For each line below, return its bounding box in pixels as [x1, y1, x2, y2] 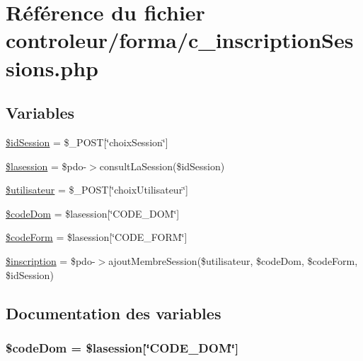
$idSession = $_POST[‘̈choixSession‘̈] [6, 134, 168, 149]
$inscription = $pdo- [6, 253, 96, 268]
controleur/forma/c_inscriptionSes [6, 25, 354, 54]
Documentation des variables [6, 302, 221, 324]
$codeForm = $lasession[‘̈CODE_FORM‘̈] [6, 230, 188, 244]
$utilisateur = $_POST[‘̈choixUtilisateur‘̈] [6, 182, 188, 197]
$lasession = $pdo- [6, 158, 87, 173]
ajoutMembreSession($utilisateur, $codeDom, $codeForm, [108, 253, 358, 268]
